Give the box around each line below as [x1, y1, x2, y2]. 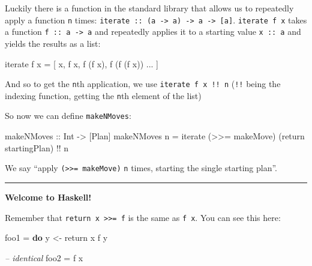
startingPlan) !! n [5, 141, 69, 154]
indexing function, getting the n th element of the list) [5, 89, 202, 101]
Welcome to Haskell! [5, 190, 92, 203]
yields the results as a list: [5, 37, 101, 49]
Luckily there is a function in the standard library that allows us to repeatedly [5, 2, 294, 14]
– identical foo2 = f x [5, 251, 83, 264]
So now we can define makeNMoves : [5, 109, 131, 122]
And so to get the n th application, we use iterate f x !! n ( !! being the [5, 77, 281, 90]
